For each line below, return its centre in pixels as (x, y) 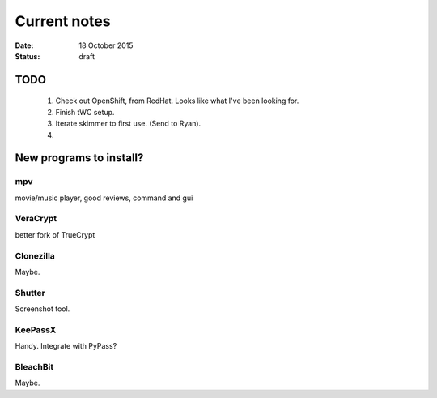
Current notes (63, 21)
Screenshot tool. (42, 309)
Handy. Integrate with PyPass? (66, 346)
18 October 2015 (106, 45)
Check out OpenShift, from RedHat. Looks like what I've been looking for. (177, 101)
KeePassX (36, 330)
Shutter (30, 293)
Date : (24, 45)
